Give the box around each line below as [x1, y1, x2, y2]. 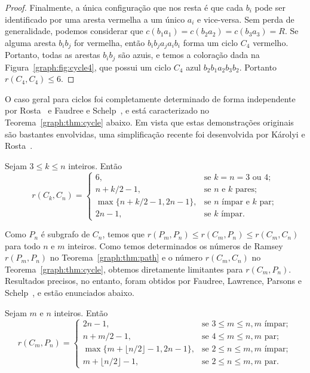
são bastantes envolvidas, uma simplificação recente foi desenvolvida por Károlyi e [5, 127, 305, 140]
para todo [5, 239, 41, 252]
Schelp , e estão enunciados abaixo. [5, 286, 134, 299]
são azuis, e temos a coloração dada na [118, 48, 260, 61]
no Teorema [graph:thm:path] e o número [50, 251, 203, 264]
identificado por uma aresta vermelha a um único [5, 13, 185, 25]
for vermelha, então [74, 36, 145, 48]
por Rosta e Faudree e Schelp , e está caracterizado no [5, 104, 210, 117]
